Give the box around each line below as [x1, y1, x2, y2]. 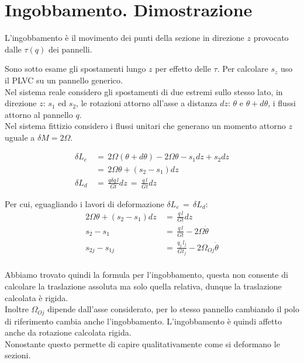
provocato [253, 32, 289, 44]
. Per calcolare [217, 62, 268, 75]
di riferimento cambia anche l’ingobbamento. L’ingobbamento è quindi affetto [5, 315, 282, 327]
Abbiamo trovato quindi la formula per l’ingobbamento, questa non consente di [5, 268, 288, 281]
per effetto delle [155, 62, 211, 75]
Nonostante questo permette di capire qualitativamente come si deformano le [5, 337, 280, 350]
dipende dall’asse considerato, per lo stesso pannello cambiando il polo [47, 303, 300, 315]
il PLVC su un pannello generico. [5, 74, 123, 86]
